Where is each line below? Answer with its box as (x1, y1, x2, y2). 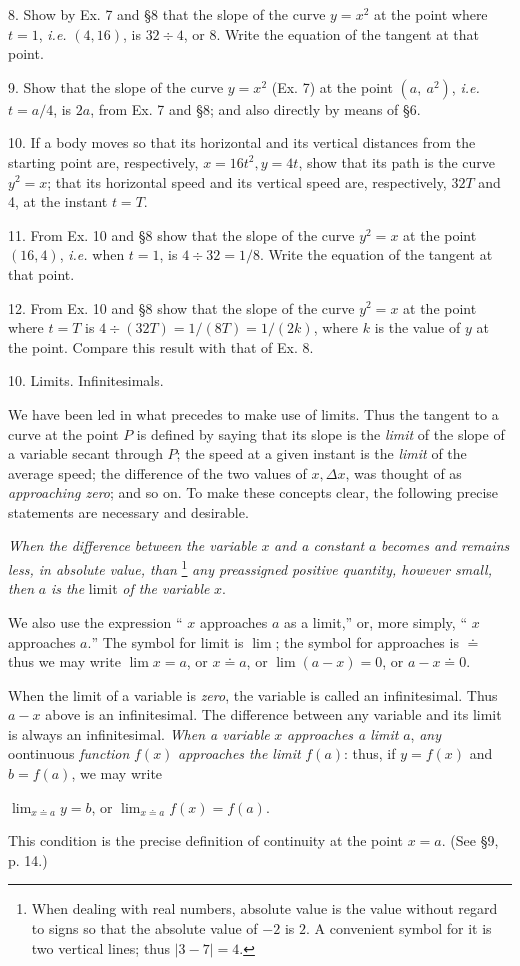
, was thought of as (345, 462, 462, 483)
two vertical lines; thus (31, 937, 171, 958)
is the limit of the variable (50, 578, 210, 599)
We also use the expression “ (8, 611, 183, 632)
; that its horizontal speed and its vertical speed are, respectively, (47, 171, 447, 192)
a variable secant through (8, 443, 163, 464)
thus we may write (8, 651, 121, 672)
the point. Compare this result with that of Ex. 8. (8, 336, 314, 357)
